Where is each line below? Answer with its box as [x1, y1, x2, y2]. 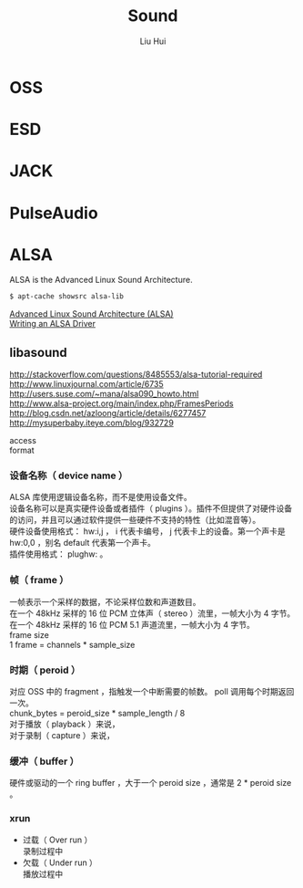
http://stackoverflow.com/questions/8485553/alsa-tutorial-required [9, 369, 263, 380]
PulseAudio [9, 203, 98, 224]
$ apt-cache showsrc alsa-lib [9, 292, 125, 301]
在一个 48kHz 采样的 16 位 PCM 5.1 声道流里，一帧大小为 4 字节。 [9, 619, 255, 630]
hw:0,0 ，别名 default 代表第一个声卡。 [9, 538, 157, 548]
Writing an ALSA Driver [9, 319, 96, 329]
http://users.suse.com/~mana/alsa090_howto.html [9, 389, 199, 400]
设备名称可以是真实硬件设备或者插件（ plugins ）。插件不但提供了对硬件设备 [9, 503, 293, 514]
